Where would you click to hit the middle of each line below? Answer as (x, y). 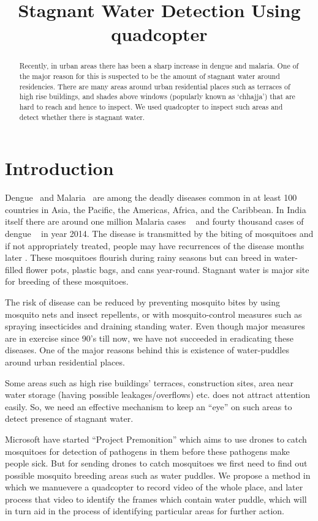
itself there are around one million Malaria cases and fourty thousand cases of (154, 221)
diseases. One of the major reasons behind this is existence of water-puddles (147, 350)
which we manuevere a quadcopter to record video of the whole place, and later (154, 487)
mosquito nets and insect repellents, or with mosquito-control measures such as (153, 314)
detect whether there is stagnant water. (82, 117)
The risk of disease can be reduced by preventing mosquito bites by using (142, 302)
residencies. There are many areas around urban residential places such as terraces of (155, 86)
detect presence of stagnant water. (69, 418)
